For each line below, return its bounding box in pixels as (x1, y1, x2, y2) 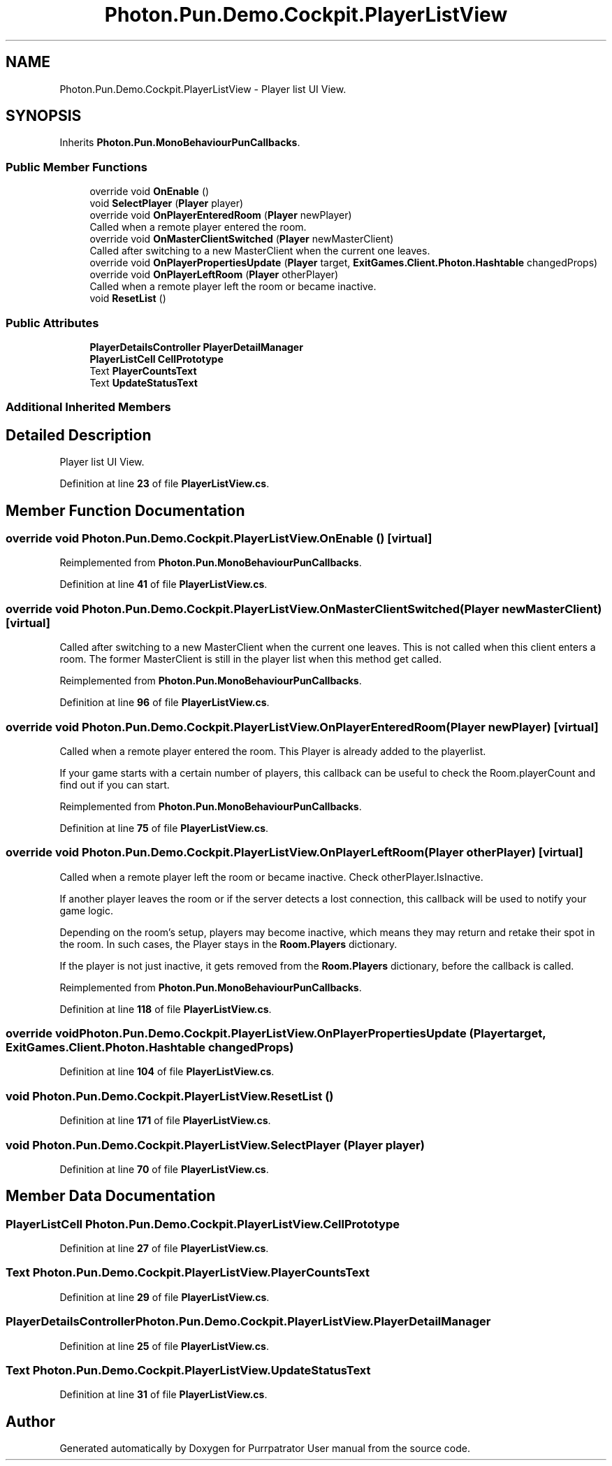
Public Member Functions (6, 159, 147, 174)
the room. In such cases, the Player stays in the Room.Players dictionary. (59, 937, 398, 950)
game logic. (59, 904, 113, 917)
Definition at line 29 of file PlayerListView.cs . (59, 1291, 270, 1303)
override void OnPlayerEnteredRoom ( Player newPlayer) (89, 209, 352, 222)
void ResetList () (89, 292, 166, 305)
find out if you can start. (59, 778, 170, 791)
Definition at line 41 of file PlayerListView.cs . (59, 578, 268, 591)
